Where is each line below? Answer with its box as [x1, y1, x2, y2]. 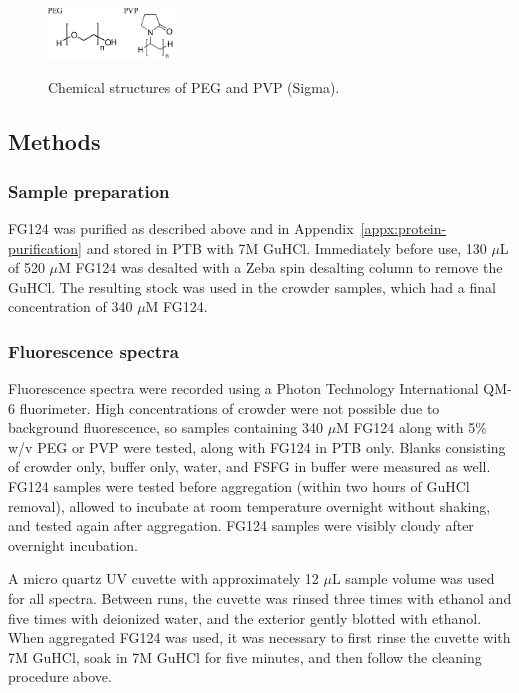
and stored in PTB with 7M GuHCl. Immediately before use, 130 [86, 237, 487, 258]
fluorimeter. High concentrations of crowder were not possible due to [19, 397, 440, 418]
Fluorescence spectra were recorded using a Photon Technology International [8, 378, 479, 399]
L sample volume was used [331, 568, 495, 589]
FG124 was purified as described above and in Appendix [8, 217, 354, 238]
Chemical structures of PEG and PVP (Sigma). [48, 77, 340, 98]
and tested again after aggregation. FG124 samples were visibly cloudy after [8, 515, 474, 536]
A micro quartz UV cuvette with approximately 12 [8, 568, 319, 589]
